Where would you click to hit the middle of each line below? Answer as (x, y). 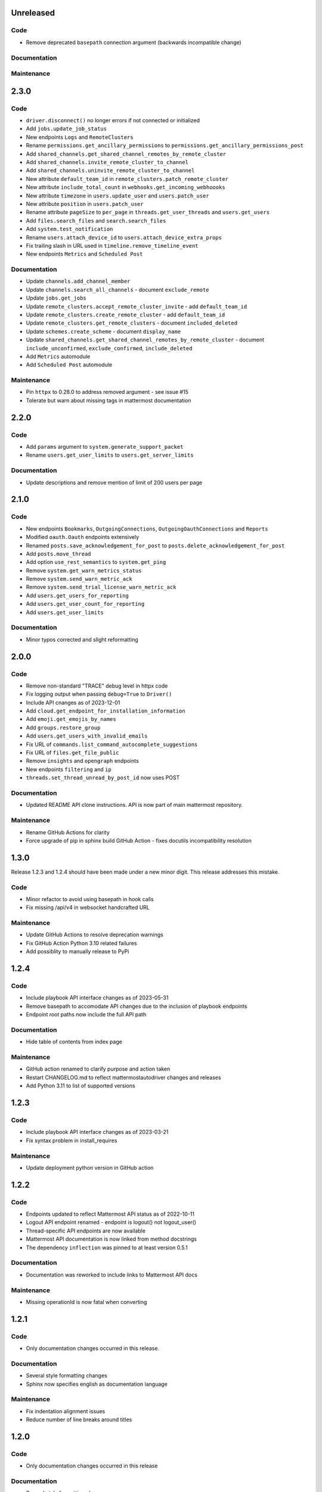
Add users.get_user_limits (65, 612)
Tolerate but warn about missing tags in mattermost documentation (109, 400)
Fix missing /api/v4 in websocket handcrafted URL (88, 908)
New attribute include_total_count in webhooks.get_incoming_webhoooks (126, 187)
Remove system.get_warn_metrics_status (84, 571)
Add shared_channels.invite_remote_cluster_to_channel (107, 162)
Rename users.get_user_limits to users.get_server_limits (110, 455)
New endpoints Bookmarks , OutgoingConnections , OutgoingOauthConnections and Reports (147, 529)
